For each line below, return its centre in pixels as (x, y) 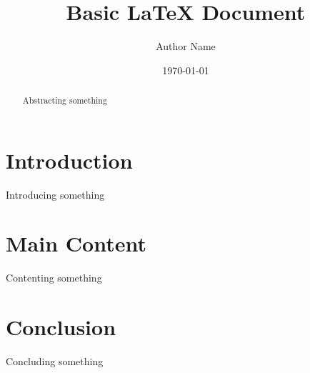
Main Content (76, 243)
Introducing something (55, 194)
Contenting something (54, 278)
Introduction (69, 160)
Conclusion (61, 327)
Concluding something (55, 361)
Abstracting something (65, 100)
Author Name (186, 46)
